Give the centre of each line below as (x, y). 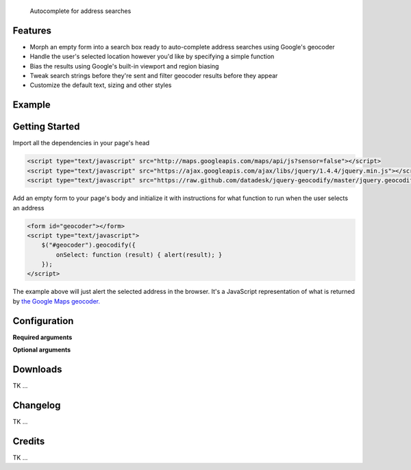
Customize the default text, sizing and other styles (101, 85)
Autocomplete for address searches (80, 11)
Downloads (37, 369)
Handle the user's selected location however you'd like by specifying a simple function (152, 57)
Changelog (37, 405)
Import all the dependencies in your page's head (81, 143)
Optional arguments (42, 350)
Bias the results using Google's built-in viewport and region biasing (124, 66)
